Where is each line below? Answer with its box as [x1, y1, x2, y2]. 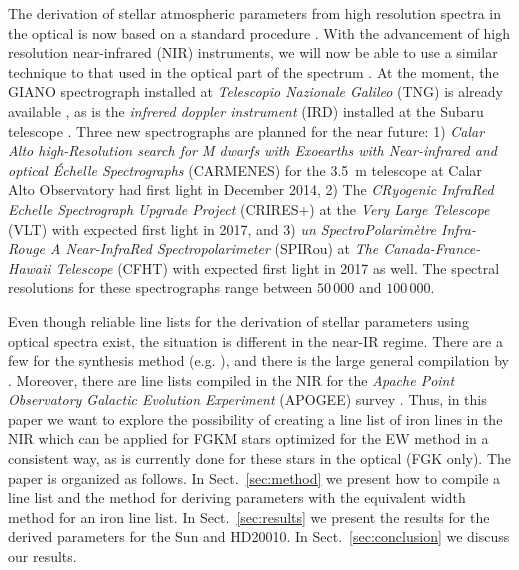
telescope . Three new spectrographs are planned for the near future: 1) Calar [8, 120, 485, 141]
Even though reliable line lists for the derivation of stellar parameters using [8, 310, 469, 331]
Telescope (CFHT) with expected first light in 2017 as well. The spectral [55, 257, 500, 278]
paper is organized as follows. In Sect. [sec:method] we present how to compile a [8, 467, 501, 488]
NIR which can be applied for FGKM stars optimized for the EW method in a [8, 428, 489, 449]
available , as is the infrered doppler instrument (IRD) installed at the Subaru [8, 100, 484, 121]
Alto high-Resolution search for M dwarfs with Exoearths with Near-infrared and [8, 140, 497, 161]
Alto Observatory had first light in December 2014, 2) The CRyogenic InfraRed [8, 179, 494, 200]
